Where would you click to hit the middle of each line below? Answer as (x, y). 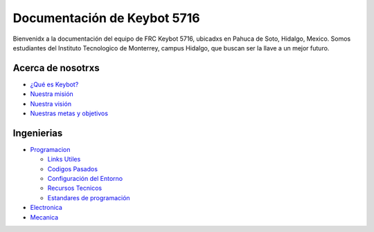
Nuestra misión (52, 94)
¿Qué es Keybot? (54, 84)
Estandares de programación (89, 197)
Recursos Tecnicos (75, 188)
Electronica (46, 208)
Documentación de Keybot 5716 (106, 18)
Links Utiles (64, 159)
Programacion (50, 149)
